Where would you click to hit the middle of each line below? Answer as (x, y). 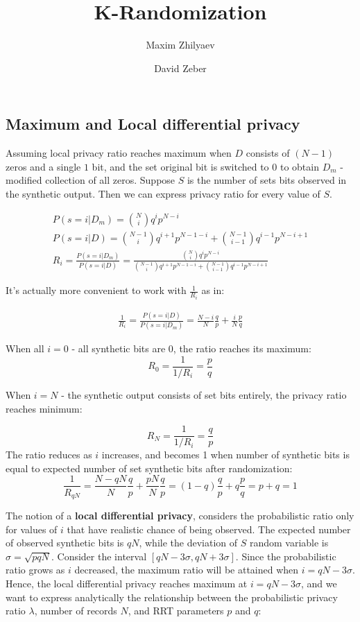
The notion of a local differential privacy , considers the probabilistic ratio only (180, 515)
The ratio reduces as (49, 455)
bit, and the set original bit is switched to (180, 166)
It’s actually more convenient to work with (96, 290)
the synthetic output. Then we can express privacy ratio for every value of (163, 193)
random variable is (289, 543)
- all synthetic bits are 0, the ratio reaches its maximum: (191, 348)
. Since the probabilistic (286, 556)
